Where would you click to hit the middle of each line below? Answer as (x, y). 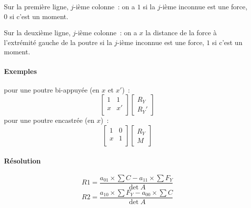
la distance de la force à (181, 33)
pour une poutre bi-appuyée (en (52, 89)
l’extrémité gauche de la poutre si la (58, 42)
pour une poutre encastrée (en (49, 120)
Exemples (21, 71)
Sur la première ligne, (36, 6)
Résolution (22, 160)
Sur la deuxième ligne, (37, 33)
